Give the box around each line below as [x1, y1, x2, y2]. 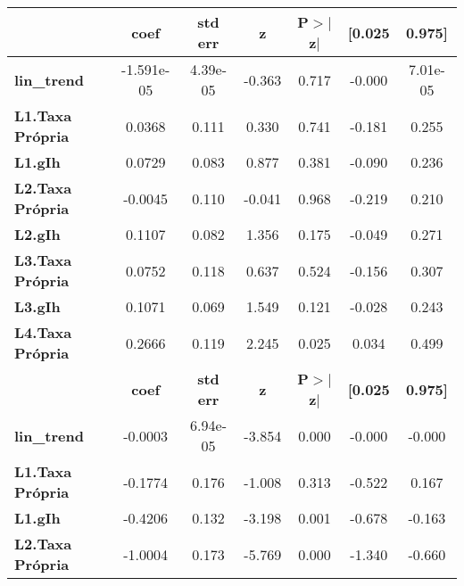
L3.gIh [14, 296, 61, 317]
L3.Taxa [14, 250, 72, 270]
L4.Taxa [14, 322, 72, 343]
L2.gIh [14, 224, 61, 244]
